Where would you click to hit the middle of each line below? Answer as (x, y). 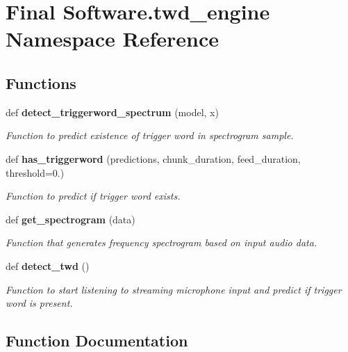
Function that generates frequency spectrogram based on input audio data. (161, 242)
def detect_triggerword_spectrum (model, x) (112, 112)
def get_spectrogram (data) (71, 219)
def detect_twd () (48, 265)
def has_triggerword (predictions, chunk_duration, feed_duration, (153, 158)
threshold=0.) (35, 172)
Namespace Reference (112, 39)
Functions (41, 82)
